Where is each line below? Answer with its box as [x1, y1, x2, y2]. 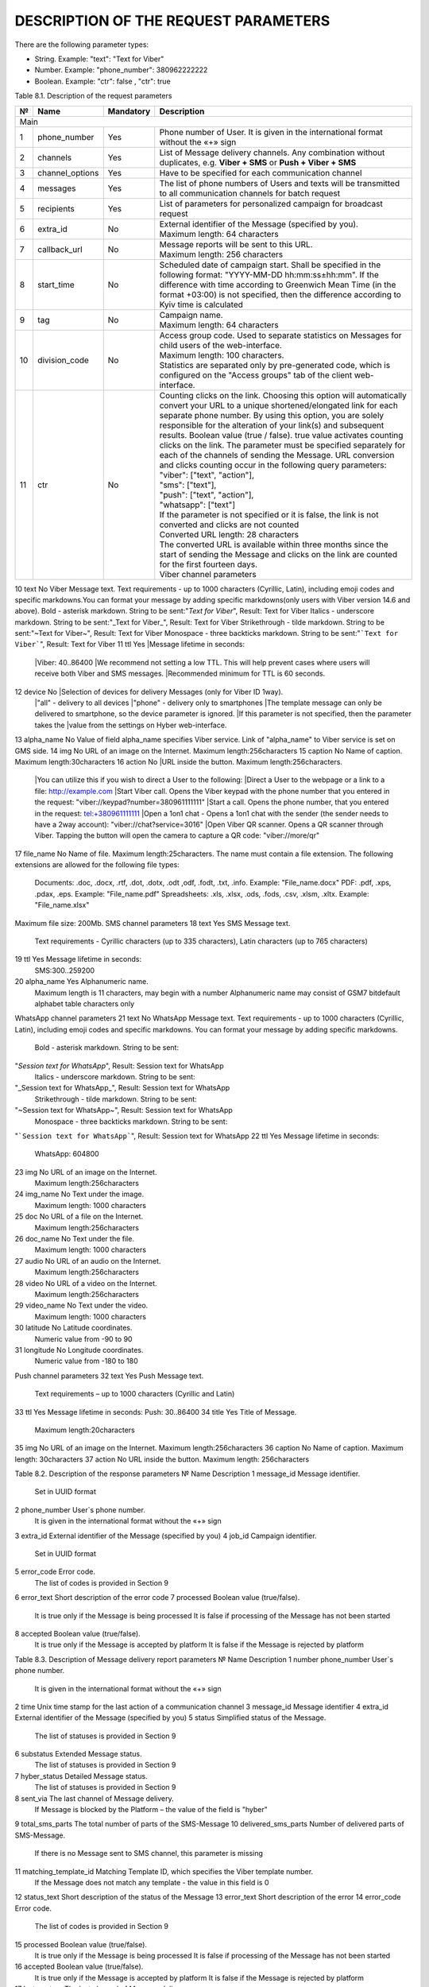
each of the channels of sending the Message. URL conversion [159, 449, 395, 460]
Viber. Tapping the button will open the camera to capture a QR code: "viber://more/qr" [34, 831, 320, 840]
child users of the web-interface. [159, 339, 282, 351]
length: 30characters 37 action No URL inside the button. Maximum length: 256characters [14, 1454, 310, 1464]
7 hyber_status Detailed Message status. [14, 1771, 148, 1780]
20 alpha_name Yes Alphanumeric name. [14, 977, 149, 986]
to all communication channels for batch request [159, 188, 341, 199]
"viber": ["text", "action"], [159, 469, 254, 480]
